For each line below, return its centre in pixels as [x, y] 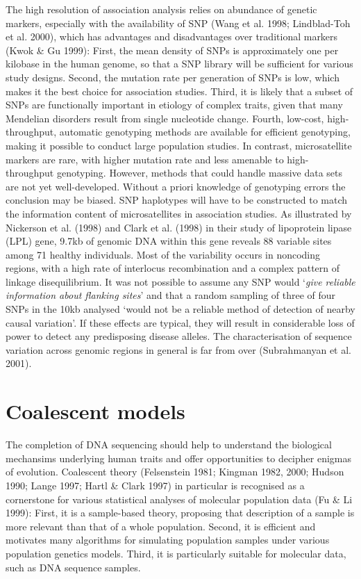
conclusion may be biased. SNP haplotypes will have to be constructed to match [177, 200]
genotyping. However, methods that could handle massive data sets [200, 173]
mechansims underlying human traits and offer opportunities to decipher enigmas [178, 458]
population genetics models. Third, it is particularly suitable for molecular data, [176, 553]
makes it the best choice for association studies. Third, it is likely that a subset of [179, 91]
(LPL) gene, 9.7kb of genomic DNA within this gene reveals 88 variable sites [169, 241]
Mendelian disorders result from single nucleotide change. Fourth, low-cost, [165, 118]
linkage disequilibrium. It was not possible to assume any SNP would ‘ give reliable [180, 281]
